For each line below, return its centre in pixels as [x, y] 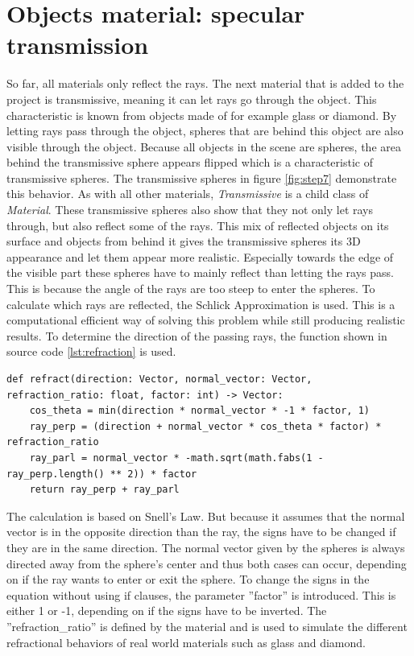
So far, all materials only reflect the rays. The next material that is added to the [205, 83]
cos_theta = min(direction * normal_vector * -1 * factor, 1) [200, 411]
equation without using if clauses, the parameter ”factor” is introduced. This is [201, 594]
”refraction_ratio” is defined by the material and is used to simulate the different [207, 626]
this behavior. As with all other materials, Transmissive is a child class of [188, 194]
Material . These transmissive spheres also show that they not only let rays [190, 210]
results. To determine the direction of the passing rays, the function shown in [197, 335]
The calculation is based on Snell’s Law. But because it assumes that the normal [206, 516]
